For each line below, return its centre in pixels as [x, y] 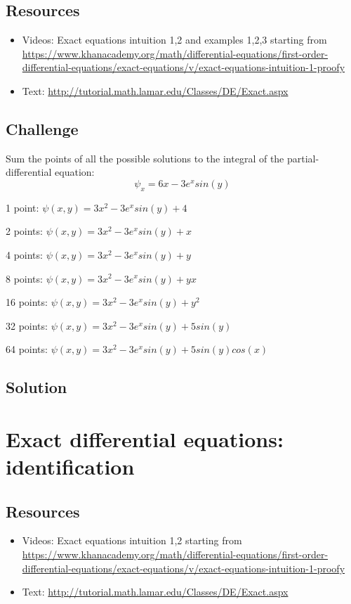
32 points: [27, 325]
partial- [303, 158]
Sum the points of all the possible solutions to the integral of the [145, 158]
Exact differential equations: [145, 438]
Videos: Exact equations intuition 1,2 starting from [132, 540]
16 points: [27, 302]
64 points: [27, 349]
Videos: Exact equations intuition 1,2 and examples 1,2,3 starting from [174, 40]
